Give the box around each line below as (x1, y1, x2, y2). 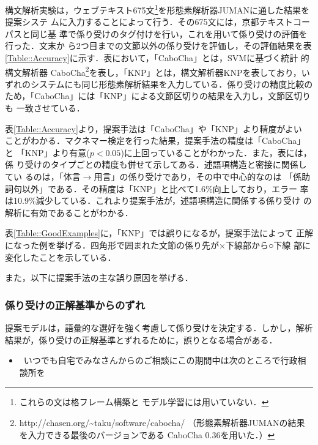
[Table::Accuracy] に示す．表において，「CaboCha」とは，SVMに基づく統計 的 (5, 51, 309, 64)
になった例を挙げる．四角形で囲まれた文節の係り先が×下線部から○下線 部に (5, 239, 311, 251)
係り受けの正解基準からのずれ (5, 297, 146, 312)
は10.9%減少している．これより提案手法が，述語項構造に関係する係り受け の (5, 194, 312, 207)
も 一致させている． (5, 102, 85, 114)
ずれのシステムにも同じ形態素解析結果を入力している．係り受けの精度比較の (5, 77, 313, 90)
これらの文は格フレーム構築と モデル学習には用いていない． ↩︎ (19, 395, 269, 408)
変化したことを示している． (5, 250, 116, 263)
